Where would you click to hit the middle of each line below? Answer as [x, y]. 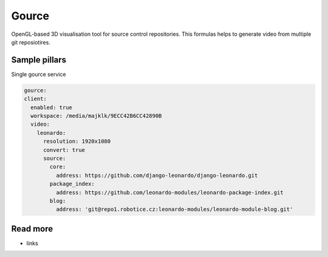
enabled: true [52, 107]
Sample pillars [39, 60]
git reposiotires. [31, 42]
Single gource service [39, 74]
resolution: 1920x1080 [77, 142]
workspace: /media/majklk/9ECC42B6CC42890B [96, 116]
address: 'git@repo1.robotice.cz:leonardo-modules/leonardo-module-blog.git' [174, 209]
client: [35, 99]
